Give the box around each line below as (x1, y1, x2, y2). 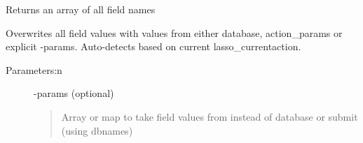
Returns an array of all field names (6, 2, 156, 16)
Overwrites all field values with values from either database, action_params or (6, 25, 343, 40)
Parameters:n (6, 62, 62, 77)
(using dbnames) (61, 123, 133, 137)
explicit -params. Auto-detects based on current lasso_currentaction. (6, 39, 301, 54)
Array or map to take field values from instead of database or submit (61, 109, 358, 123)
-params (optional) (34, 86, 114, 100)
